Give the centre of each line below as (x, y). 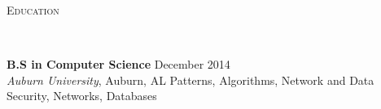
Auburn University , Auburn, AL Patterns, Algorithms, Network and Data (190, 80)
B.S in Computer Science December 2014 (118, 64)
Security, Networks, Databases (82, 96)
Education (33, 10)
